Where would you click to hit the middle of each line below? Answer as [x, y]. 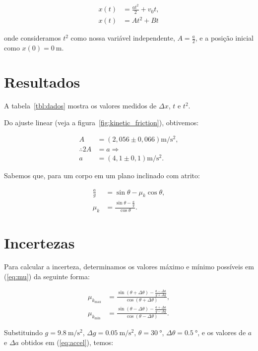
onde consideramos [32, 38]
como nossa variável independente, [123, 38]
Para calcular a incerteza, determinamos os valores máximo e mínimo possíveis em [129, 267]
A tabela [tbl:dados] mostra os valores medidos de [80, 106]
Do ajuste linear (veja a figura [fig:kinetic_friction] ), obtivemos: [101, 122]
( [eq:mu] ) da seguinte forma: [47, 276]
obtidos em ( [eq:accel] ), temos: [67, 342]
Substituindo [23, 332]
